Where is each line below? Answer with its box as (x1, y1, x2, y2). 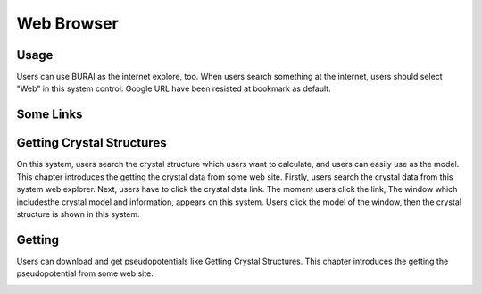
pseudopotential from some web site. (16, 268, 154, 279)
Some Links (16, 107, 83, 122)
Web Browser (16, 13, 120, 33)
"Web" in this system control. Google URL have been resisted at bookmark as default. (16, 83, 331, 94)
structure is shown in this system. (16, 208, 140, 219)
